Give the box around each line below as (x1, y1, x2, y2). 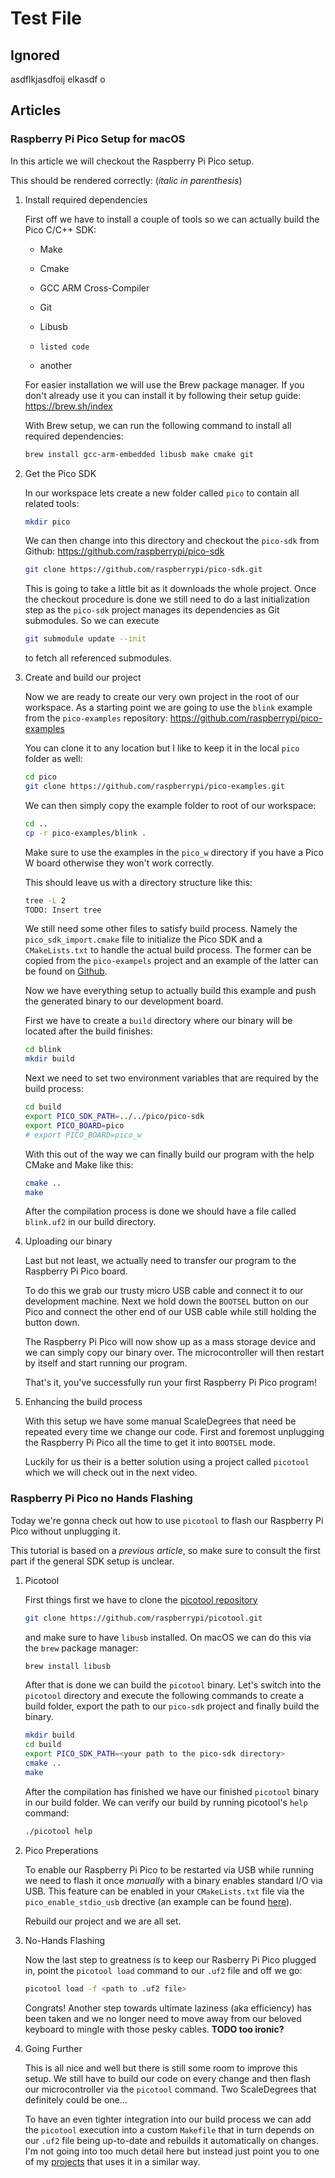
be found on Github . (24, 965, 108, 977)
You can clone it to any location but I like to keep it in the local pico (24, 742, 300, 754)
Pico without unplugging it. (10, 1525, 121, 1537)
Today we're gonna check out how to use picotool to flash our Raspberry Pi (10, 1514, 324, 1526)
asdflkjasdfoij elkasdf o (10, 73, 106, 85)
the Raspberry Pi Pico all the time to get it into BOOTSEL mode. (24, 1437, 276, 1449)
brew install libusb (24, 1661, 111, 1671)
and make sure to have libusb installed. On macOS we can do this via (24, 1631, 312, 1643)
